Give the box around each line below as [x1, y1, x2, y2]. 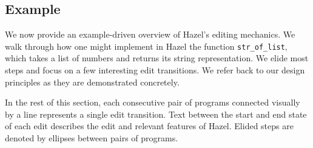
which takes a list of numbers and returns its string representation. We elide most [5, 52, 309, 64]
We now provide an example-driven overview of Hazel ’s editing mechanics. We [5, 28, 295, 41]
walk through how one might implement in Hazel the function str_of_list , [5, 39, 288, 52]
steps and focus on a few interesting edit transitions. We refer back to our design [5, 64, 305, 76]
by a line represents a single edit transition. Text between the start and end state [5, 107, 307, 120]
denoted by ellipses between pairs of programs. [5, 132, 178, 144]
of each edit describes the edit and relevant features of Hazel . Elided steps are [5, 119, 294, 132]
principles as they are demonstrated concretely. [5, 75, 180, 88]
